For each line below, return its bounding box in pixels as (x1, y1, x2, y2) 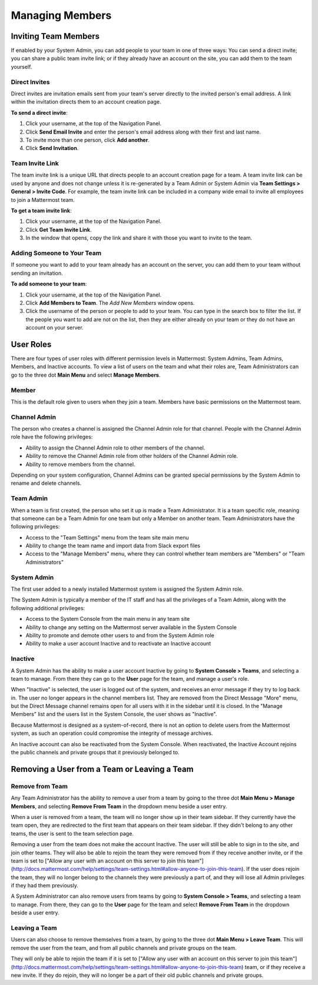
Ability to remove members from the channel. (25, 461, 135, 468)
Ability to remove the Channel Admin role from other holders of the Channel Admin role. (25, 452, 238, 460)
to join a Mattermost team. (11, 196, 75, 203)
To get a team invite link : (11, 207, 72, 214)
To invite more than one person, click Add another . (25, 136, 150, 144)
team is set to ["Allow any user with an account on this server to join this (11, 857, 186, 864)
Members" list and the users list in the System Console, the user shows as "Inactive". (11, 711, 217, 718)
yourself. (11, 63, 32, 70)
